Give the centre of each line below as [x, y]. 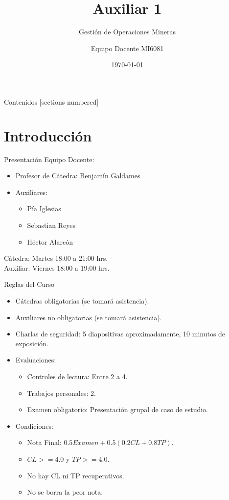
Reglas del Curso [29, 284]
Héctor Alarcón [50, 241]
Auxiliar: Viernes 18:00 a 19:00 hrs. [57, 267]
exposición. [32, 343]
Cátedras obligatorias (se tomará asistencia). [82, 300]
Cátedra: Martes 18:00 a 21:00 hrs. [56, 258]
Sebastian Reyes [51, 225]
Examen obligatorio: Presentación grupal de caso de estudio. [118, 409]
